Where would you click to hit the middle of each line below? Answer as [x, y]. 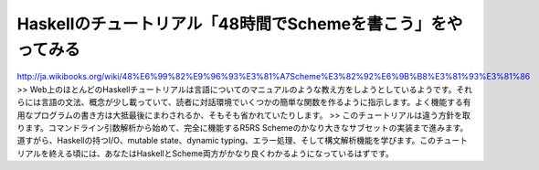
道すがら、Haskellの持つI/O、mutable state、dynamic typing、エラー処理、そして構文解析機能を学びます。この [227, 141]
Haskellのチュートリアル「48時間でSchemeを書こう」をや [240, 24]
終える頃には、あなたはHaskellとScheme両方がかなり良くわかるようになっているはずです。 [222, 153]
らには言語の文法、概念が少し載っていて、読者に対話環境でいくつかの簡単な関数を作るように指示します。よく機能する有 [244, 102]
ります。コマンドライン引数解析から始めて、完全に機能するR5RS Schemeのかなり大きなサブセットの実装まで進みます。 [243, 127]
